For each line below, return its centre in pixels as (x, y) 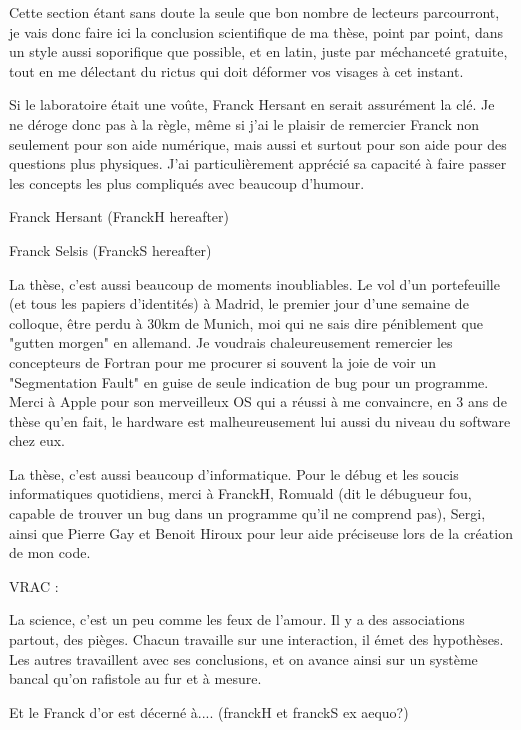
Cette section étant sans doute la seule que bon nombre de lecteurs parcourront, (254, 12)
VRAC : (34, 585)
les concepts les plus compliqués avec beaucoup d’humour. (187, 182)
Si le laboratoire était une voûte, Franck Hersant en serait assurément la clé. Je (252, 104)
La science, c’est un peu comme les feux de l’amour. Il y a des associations (237, 619)
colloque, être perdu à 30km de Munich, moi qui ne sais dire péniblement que (246, 322)
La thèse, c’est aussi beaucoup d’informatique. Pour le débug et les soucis (234, 473)
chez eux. (37, 440)
